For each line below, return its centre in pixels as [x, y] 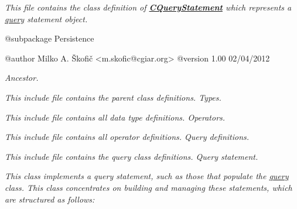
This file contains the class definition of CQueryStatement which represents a [148, 7]
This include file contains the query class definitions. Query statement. [132, 156]
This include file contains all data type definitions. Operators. [115, 117]
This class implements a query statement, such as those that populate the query [147, 176]
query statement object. [46, 18]
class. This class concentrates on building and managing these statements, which [148, 187]
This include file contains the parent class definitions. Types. [113, 97]
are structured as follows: [50, 199]
